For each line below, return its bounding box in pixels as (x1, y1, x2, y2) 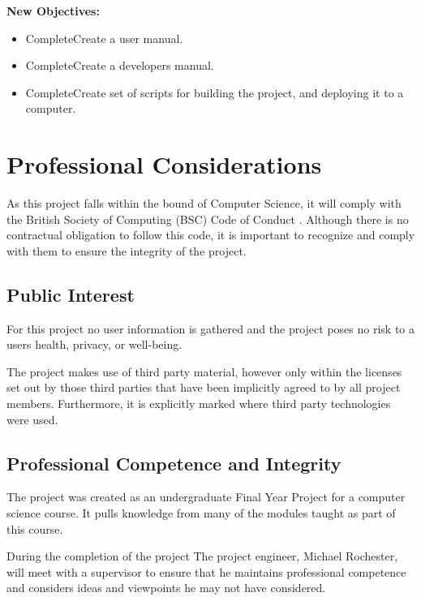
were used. (6, 410, 58, 427)
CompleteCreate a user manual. (25, 29, 183, 46)
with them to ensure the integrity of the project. (6, 242, 247, 259)
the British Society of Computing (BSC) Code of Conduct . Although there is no (6, 210, 409, 227)
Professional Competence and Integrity (6, 450, 342, 475)
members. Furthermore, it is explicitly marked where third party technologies (6, 395, 391, 412)
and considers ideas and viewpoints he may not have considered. (6, 579, 326, 596)
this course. (6, 520, 63, 537)
